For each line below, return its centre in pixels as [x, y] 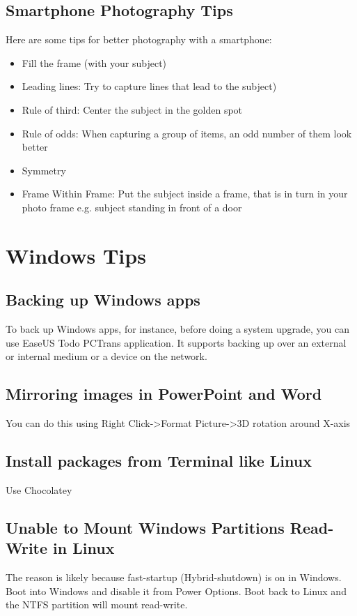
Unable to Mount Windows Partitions [145, 527]
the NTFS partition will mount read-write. [97, 604]
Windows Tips [76, 255]
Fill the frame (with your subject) [94, 62]
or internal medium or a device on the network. [106, 356]
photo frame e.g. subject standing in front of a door [132, 207]
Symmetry [44, 170]
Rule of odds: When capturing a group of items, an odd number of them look [187, 133]
